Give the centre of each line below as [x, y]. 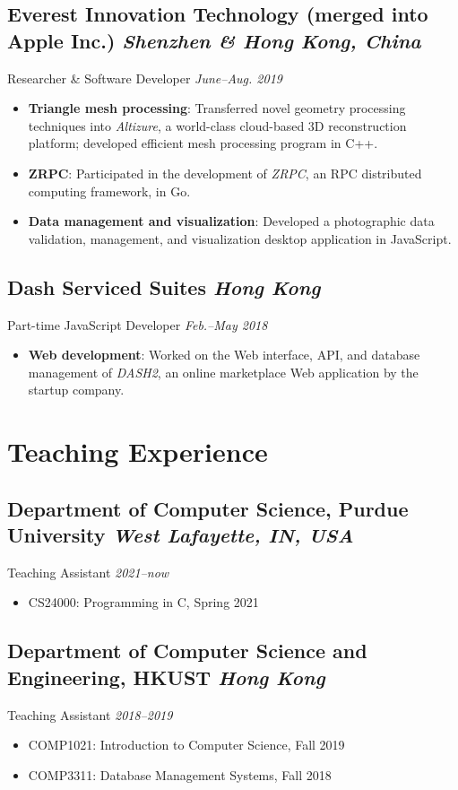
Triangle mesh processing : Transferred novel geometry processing [217, 108]
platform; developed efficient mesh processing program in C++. [203, 143]
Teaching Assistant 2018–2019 [90, 714]
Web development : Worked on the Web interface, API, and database [224, 355]
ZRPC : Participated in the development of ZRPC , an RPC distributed [225, 173]
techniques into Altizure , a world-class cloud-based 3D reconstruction [217, 125]
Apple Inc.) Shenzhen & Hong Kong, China [214, 40]
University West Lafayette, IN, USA [181, 535]
